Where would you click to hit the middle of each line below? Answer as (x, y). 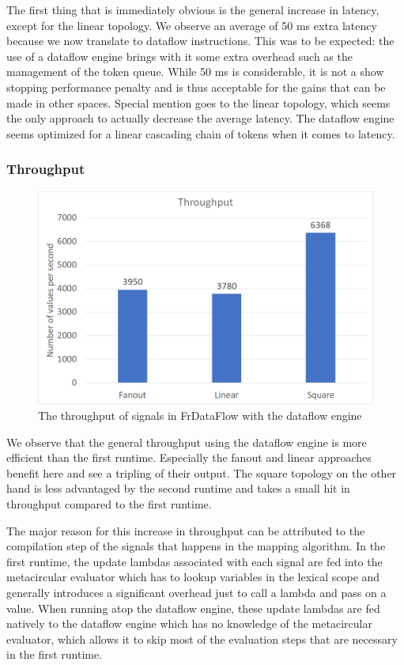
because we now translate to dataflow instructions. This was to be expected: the (200, 41)
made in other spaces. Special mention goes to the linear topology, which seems (198, 102)
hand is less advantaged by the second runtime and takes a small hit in (178, 488)
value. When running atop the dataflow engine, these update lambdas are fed (193, 608)
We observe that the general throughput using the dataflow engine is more (187, 442)
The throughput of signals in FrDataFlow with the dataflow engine (200, 416)
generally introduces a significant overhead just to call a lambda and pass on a (196, 592)
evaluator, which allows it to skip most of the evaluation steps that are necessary (202, 639)
